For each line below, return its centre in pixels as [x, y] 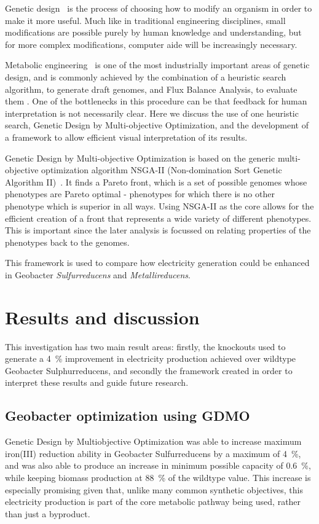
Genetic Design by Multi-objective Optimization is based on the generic [140, 158]
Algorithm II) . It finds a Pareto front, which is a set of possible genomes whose [156, 182]
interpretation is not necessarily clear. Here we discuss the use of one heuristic [152, 113]
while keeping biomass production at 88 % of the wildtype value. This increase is [158, 477]
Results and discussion [102, 317]
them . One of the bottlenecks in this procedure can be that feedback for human [156, 101]
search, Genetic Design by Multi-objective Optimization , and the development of [157, 125]
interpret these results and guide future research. [97, 382]
